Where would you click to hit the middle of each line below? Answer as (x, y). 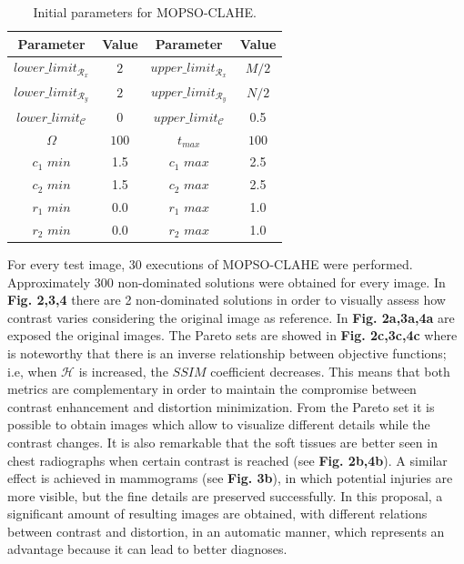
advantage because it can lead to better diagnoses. (147, 549)
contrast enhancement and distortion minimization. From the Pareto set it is (221, 406)
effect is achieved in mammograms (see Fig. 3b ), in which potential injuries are (230, 478)
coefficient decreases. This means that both (330, 371)
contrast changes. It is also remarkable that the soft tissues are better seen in (222, 442)
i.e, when (32, 371)
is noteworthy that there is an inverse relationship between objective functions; (227, 352)
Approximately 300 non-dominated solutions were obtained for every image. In (227, 282)
